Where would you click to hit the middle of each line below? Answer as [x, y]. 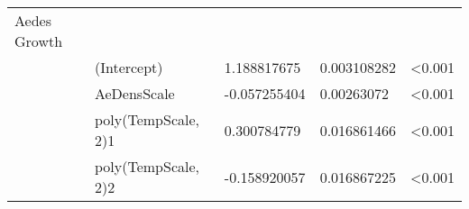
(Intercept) [129, 67]
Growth [39, 41]
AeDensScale [134, 93]
